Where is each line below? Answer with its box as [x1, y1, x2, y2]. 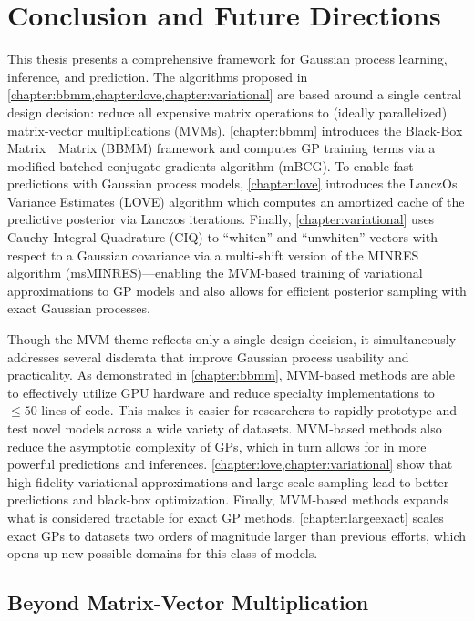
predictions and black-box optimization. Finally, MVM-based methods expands [7, 490, 448, 509]
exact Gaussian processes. [7, 299, 150, 318]
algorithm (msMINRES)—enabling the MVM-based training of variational [7, 263, 423, 282]
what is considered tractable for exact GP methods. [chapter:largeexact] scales [7, 507, 444, 526]
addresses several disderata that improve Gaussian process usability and [7, 347, 409, 366]
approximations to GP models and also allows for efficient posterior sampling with [7, 280, 467, 300]
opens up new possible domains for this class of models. [7, 544, 318, 563]
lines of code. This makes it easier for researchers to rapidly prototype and [41, 401, 458, 420]
